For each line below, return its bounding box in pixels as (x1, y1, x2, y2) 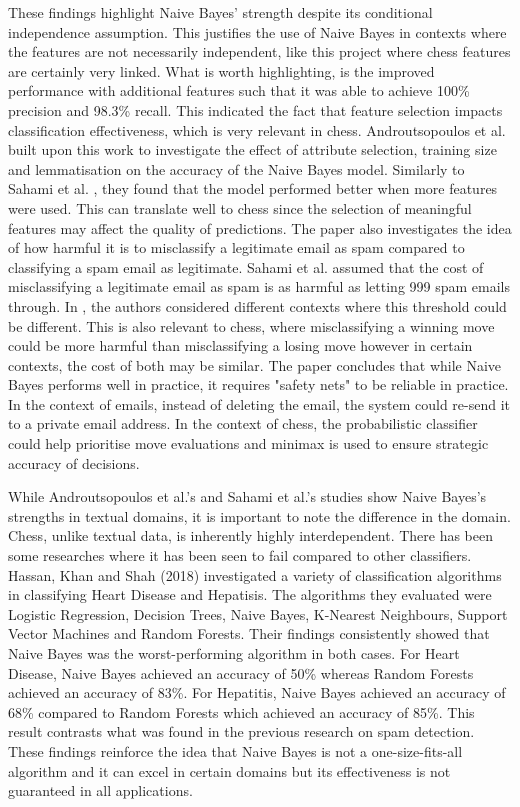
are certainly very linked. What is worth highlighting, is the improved (8, 60, 435, 81)
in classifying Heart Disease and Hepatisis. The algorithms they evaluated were (8, 584, 492, 605)
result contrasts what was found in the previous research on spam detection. (8, 721, 475, 742)
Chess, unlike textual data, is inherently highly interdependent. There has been (8, 525, 494, 546)
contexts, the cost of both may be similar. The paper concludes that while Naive (8, 354, 502, 375)
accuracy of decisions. (8, 452, 140, 473)
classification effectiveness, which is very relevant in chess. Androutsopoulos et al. (8, 119, 506, 140)
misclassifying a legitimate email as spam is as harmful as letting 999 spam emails (8, 276, 511, 297)
